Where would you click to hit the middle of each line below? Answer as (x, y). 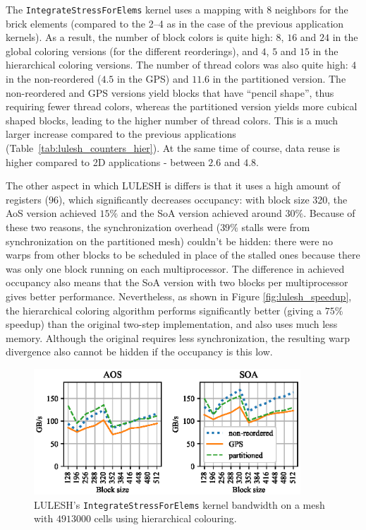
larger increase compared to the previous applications (121, 134)
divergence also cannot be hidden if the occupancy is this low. (139, 352)
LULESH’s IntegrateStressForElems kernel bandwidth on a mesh (179, 504)
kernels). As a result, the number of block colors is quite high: (139, 37)
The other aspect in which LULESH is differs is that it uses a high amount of (173, 185)
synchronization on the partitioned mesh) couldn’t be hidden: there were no (169, 241)
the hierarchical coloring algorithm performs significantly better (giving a (164, 310)
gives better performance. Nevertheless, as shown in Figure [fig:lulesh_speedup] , (179, 296)
